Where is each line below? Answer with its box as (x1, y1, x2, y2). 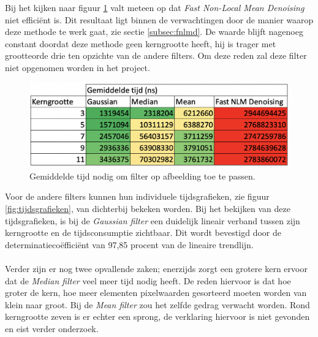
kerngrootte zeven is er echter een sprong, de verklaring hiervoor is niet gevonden (5, 310, 310, 323)
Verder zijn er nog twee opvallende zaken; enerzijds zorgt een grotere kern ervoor (5, 262, 308, 275)
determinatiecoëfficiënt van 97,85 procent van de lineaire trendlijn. (5, 238, 254, 251)
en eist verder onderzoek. (5, 322, 99, 335)
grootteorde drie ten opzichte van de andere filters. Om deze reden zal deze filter (5, 49, 307, 62)
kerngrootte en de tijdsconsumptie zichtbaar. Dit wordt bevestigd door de (5, 226, 281, 239)
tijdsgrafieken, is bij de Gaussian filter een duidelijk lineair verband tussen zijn (5, 214, 300, 227)
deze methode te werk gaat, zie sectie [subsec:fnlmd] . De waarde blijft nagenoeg (5, 25, 303, 38)
